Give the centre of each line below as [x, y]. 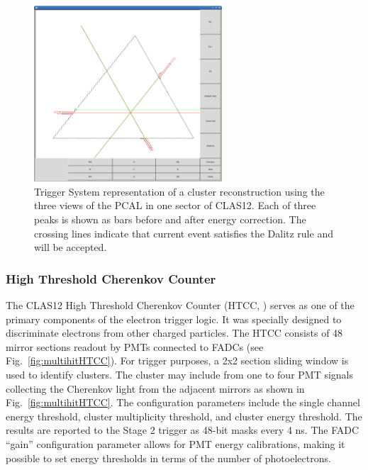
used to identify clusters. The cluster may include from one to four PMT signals [180, 374]
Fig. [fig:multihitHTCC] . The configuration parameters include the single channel [183, 402]
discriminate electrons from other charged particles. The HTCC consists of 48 [174, 333]
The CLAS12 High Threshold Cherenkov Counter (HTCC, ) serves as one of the [180, 304]
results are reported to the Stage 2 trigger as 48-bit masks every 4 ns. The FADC [183, 430]
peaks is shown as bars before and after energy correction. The [170, 219]
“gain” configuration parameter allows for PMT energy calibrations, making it [175, 443]
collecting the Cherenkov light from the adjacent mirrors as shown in [155, 388]
